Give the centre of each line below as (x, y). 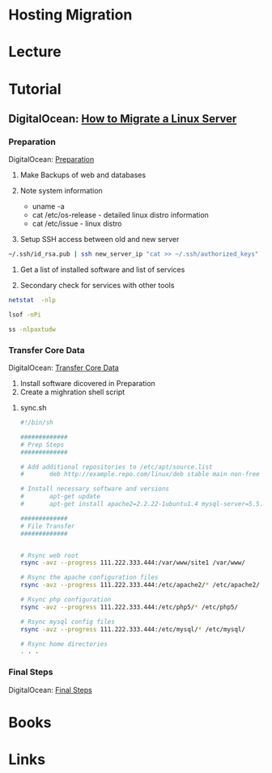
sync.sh (33, 408)
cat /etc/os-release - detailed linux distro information (120, 215)
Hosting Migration (70, 15)
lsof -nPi (25, 315)
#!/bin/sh (37, 423)
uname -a (48, 206)
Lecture (35, 52)
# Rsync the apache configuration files (89, 578)
